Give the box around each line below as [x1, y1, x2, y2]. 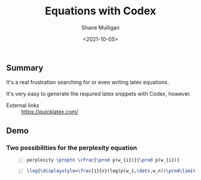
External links [6, 102, 40, 109]
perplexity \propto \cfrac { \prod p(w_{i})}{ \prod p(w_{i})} [26, 157, 180, 163]
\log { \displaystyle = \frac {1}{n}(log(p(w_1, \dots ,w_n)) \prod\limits [26, 167, 199, 174]
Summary [6, 63, 44, 73]
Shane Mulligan [81, 24, 120, 31]
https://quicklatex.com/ [21, 108, 79, 115]
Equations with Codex [44, 4, 157, 18]
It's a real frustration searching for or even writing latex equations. [6, 79, 169, 86]
